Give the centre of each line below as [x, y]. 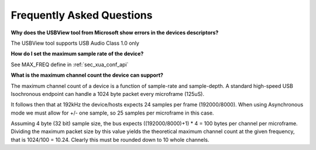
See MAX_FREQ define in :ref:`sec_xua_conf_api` [70, 65]
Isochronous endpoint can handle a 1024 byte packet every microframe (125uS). [108, 94]
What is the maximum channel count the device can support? [87, 75]
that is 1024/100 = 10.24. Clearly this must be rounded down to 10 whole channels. [110, 140]
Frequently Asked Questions [82, 15]
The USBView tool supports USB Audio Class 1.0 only [75, 43]
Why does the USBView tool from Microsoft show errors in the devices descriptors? [115, 33]
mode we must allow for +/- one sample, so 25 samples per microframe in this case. [112, 113]
